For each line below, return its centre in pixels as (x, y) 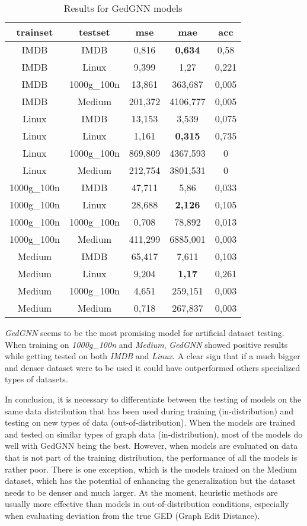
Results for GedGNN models (123, 8)
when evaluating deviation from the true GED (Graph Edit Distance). (132, 515)
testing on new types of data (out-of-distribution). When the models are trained (150, 422)
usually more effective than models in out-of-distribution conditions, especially (147, 504)
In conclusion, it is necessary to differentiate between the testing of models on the (153, 399)
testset (94, 32)
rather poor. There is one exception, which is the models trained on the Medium (151, 469)
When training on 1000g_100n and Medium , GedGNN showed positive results (146, 344)
